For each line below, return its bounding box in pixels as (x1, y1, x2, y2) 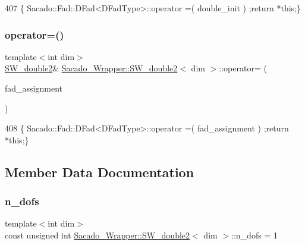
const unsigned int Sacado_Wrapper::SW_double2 (5, 228, 190, 241)
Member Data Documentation (5, 162, 194, 181)
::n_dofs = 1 (231, 228, 278, 241)
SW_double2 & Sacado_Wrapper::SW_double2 (5, 62, 178, 74)
